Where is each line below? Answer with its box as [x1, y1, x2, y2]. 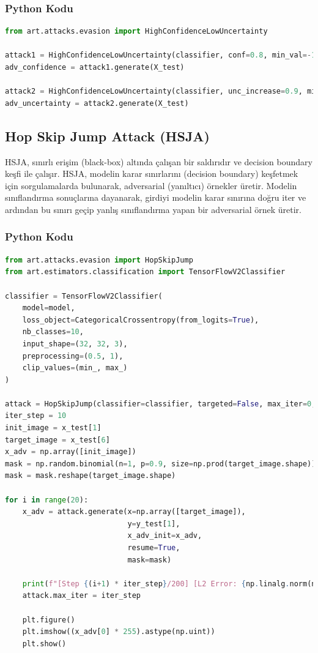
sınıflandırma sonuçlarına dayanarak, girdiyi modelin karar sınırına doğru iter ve [5, 191, 306, 204]
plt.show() [22, 639, 67, 648]
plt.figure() [22, 615, 75, 624]
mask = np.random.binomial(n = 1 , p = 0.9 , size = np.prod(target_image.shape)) [5, 459, 316, 468]
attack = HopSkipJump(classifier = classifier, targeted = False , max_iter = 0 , [5, 399, 316, 408]
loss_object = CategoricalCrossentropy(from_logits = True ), [22, 315, 259, 324]
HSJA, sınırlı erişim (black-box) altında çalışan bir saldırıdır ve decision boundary [5, 155, 312, 168]
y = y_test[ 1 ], [127, 519, 180, 528]
